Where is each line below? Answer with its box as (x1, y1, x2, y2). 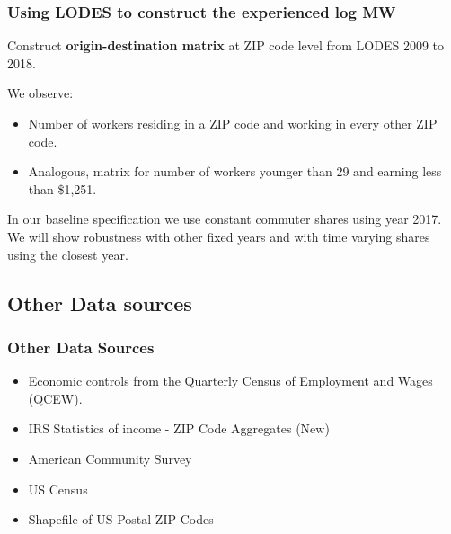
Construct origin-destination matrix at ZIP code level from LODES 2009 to (7, 36, 445, 55)
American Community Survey (28, 449, 192, 467)
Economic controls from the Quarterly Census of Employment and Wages (28, 371, 433, 390)
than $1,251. (28, 179, 97, 198)
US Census (28, 479, 88, 498)
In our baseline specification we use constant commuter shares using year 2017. (7, 209, 442, 228)
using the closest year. (7, 245, 128, 263)
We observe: (7, 84, 74, 102)
